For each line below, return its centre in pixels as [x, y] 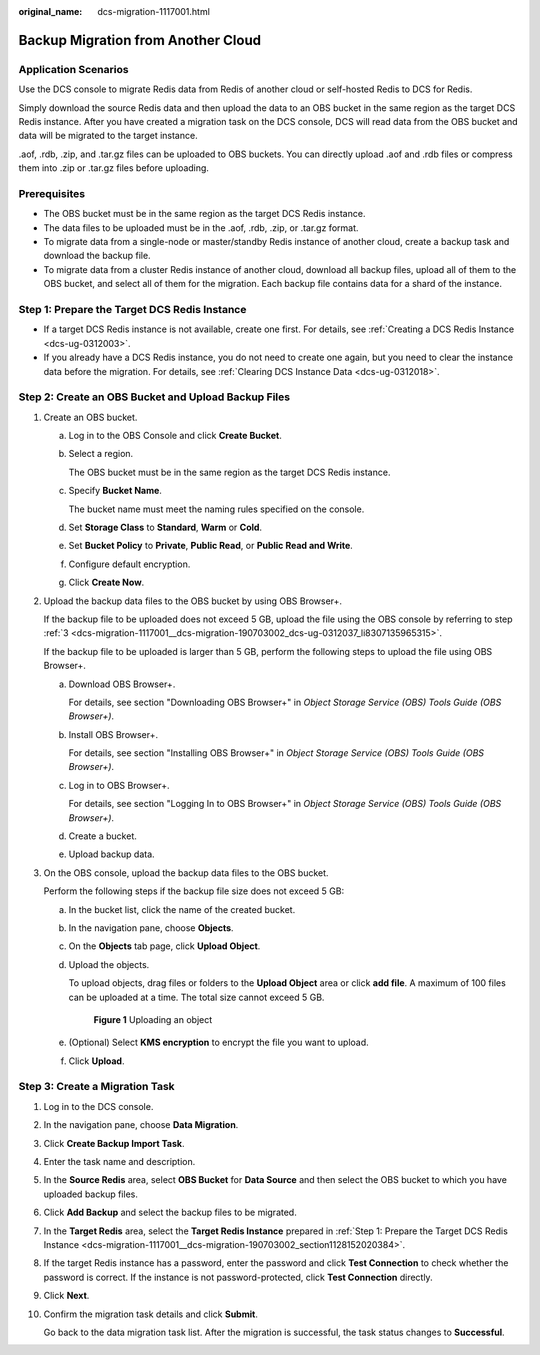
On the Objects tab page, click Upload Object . [164, 946]
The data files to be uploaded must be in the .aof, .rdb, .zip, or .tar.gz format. [201, 227]
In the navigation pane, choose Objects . [151, 927]
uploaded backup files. [91, 1194]
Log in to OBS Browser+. [119, 785]
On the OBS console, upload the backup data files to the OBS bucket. [186, 872]
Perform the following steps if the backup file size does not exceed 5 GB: [194, 891]
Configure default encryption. [129, 564]
